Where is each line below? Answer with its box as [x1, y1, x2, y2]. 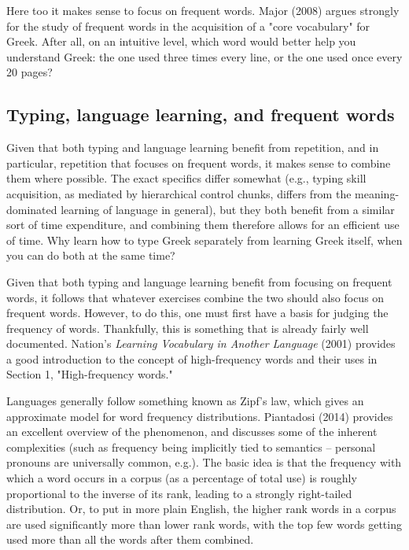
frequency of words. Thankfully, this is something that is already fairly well [6, 319, 369, 336]
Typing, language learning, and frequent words [6, 102, 395, 127]
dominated [6, 201, 57, 217]
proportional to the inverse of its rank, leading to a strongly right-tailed [6, 485, 352, 501]
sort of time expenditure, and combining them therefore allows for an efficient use [6, 216, 400, 233]
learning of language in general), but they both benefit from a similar [61, 201, 395, 217]
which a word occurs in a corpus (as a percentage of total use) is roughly [6, 470, 357, 486]
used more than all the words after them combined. [6, 531, 254, 548]
